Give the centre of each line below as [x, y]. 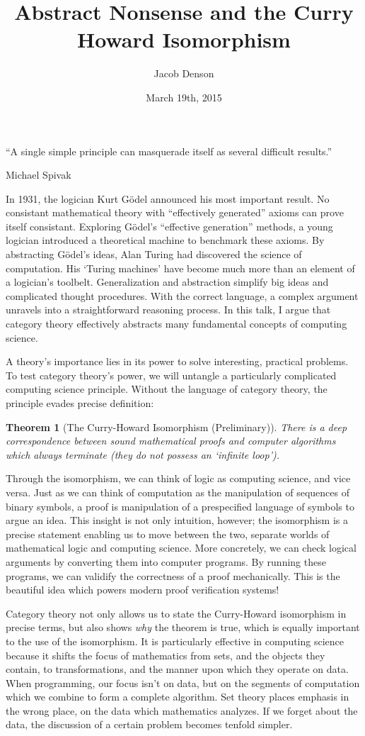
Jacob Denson [184, 73]
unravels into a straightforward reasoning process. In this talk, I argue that [168, 310]
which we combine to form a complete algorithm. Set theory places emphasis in [178, 697]
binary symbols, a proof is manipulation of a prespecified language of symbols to [180, 506]
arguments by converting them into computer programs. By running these [166, 561]
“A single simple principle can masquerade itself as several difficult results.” [169, 151]
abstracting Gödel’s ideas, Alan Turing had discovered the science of [154, 254]
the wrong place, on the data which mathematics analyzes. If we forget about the [182, 710]
